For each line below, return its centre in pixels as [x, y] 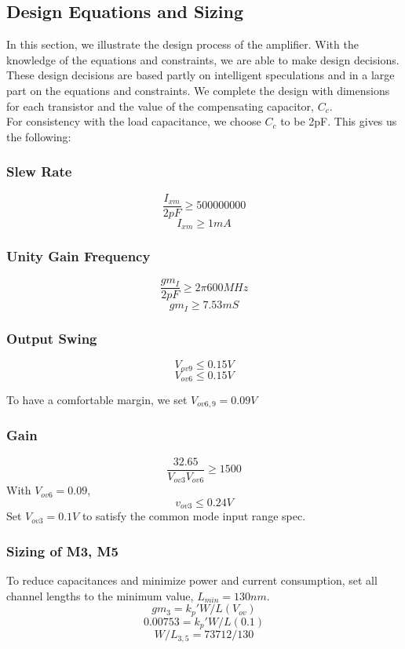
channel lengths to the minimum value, [100, 595]
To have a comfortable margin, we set [97, 399]
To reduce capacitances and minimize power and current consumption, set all [192, 580]
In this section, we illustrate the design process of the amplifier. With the [182, 44]
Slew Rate [39, 171]
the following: [39, 136]
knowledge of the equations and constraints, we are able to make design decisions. [203, 59]
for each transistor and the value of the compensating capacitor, [160, 106]
